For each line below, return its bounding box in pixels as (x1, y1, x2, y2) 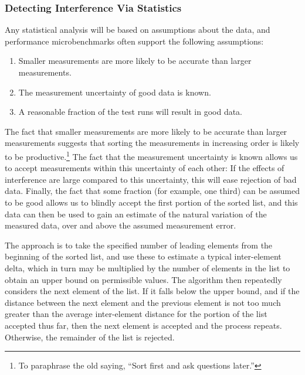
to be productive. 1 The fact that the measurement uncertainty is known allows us (5, 148, 298, 162)
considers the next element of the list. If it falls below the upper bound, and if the (5, 285, 300, 297)
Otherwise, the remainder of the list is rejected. (5, 330, 175, 343)
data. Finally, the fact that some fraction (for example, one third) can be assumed (5, 185, 300, 197)
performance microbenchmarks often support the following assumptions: (5, 35, 264, 47)
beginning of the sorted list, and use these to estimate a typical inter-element (5, 250, 282, 262)
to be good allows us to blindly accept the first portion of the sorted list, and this (5, 196, 298, 208)
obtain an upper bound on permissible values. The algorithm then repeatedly (5, 273, 282, 285)
